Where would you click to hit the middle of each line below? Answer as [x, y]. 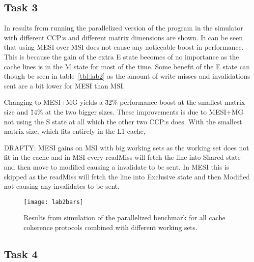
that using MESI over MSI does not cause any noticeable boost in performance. [124, 47]
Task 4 [21, 253]
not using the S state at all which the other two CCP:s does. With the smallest [123, 121]
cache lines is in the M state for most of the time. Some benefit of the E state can [127, 66]
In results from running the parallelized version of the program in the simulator [124, 28]
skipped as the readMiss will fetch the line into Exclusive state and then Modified [127, 176]
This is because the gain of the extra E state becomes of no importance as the [122, 56]
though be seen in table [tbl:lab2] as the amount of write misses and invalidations [127, 76]
